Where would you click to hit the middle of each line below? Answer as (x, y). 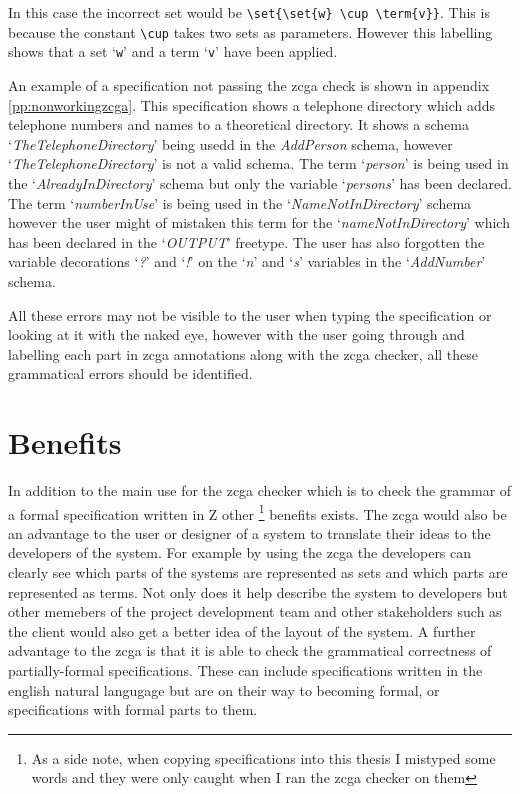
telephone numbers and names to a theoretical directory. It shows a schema (238, 124)
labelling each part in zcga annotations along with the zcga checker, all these (243, 353)
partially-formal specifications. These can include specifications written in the (245, 670)
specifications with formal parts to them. (133, 709)
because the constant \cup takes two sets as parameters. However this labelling (250, 31)
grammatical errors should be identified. (130, 373)
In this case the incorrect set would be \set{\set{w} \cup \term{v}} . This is (249, 12)
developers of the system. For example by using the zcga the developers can (240, 552)
